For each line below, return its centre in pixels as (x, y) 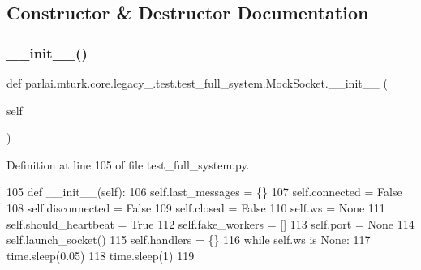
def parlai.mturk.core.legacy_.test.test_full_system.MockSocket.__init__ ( (197, 83)
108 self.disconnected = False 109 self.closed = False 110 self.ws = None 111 (196, 207)
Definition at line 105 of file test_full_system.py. (128, 164)
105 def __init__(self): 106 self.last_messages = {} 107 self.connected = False (204, 192)
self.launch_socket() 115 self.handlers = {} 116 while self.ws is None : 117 (189, 240)
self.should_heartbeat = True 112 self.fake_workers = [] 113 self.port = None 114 (210, 223)
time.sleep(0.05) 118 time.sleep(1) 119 (101, 255)
